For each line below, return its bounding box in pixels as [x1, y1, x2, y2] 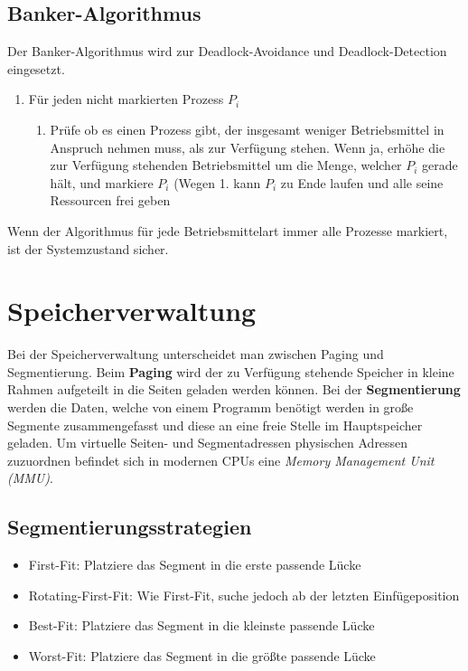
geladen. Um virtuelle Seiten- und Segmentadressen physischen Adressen [7, 433, 408, 452]
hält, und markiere [50, 173, 154, 192]
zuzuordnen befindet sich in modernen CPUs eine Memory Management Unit [7, 450, 435, 469]
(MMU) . [7, 468, 53, 487]
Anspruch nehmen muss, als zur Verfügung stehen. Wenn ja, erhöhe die [50, 137, 445, 156]
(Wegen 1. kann [173, 173, 261, 192]
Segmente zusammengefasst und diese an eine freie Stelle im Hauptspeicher [7, 415, 423, 434]
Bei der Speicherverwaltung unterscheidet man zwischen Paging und [7, 345, 384, 364]
